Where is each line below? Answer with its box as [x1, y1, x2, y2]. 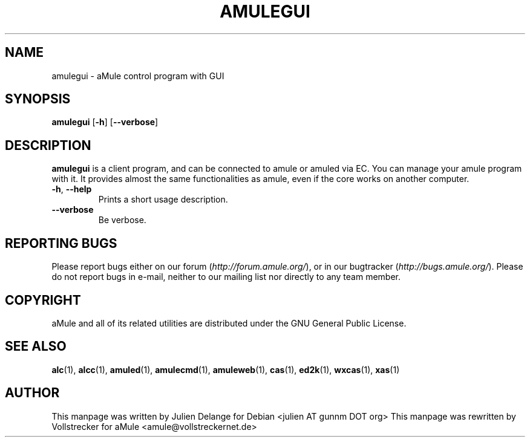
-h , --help [51, 184, 92, 195]
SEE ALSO [5, 339, 67, 354]
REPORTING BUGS [5, 235, 117, 251]
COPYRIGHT [5, 292, 81, 308]
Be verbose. [98, 215, 146, 226]
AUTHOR [5, 385, 60, 401]
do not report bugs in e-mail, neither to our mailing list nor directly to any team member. [51, 271, 401, 282]
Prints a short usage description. [98, 194, 228, 205]
